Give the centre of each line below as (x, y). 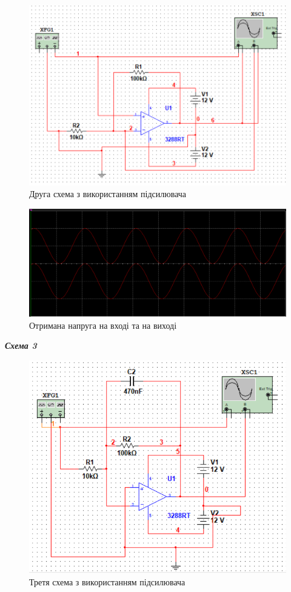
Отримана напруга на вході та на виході (103, 325)
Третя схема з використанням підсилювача (107, 581)
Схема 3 (21, 345)
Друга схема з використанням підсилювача (108, 194)
